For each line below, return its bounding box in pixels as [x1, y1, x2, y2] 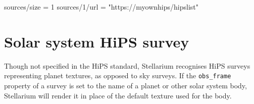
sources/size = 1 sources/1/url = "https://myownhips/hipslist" [4, 2, 198, 12]
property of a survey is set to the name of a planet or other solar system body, [4, 80, 247, 90]
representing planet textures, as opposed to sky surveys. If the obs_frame [4, 70, 231, 81]
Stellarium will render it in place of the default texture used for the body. [4, 90, 232, 100]
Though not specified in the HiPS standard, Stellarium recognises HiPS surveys [4, 60, 250, 71]
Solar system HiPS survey [4, 31, 189, 51]
